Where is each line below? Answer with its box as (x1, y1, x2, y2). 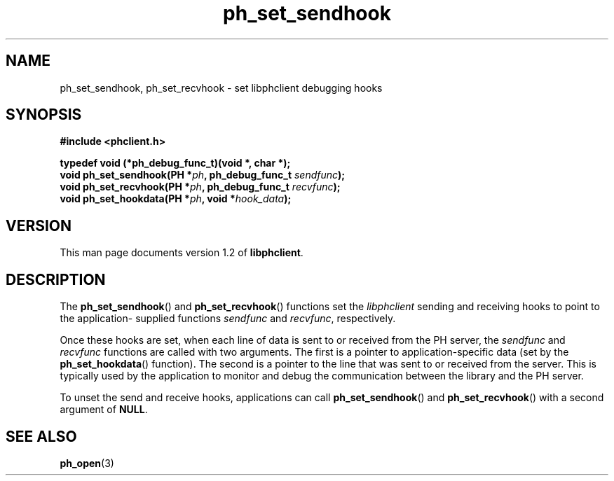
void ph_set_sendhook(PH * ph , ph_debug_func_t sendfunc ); (60, 169, 346, 181)
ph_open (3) (60, 456, 114, 469)
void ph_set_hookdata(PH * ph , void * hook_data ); (60, 193, 292, 205)
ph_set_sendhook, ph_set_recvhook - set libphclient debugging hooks (60, 81, 383, 94)
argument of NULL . (60, 403, 148, 416)
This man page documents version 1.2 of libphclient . (60, 246, 303, 259)
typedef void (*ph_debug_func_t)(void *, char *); (60, 157, 291, 169)
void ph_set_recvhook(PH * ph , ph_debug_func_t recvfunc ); (60, 181, 341, 193)
